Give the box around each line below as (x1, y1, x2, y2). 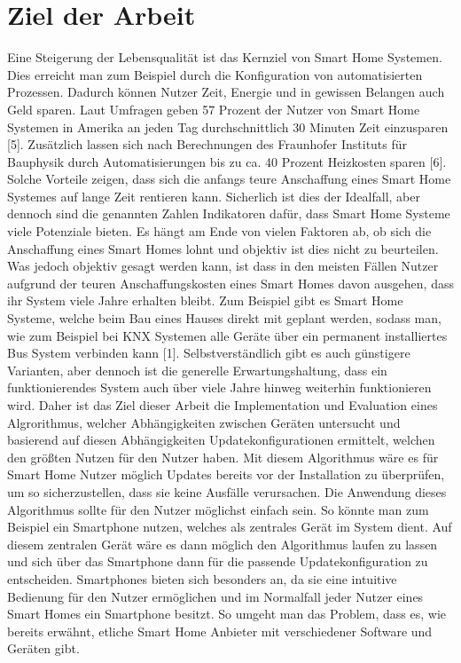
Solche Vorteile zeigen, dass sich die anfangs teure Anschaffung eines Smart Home (7, 170, 451, 188)
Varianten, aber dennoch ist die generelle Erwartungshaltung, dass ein (7, 360, 387, 379)
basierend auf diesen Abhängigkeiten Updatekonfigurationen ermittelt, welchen (7, 430, 435, 449)
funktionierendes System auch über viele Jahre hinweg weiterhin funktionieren (7, 378, 432, 397)
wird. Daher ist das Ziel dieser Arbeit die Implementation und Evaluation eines (7, 396, 438, 414)
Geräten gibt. (7, 639, 80, 658)
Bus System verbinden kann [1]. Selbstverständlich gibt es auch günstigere (7, 343, 410, 362)
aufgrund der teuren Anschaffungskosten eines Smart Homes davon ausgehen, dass (7, 273, 454, 292)
